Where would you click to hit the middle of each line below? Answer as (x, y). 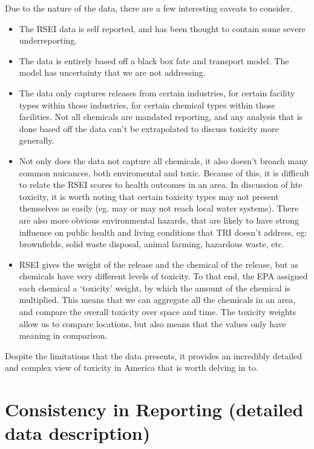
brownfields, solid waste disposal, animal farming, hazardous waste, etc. (152, 244)
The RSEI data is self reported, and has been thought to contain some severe (162, 28)
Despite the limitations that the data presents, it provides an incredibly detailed (154, 355)
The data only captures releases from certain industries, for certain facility (157, 92)
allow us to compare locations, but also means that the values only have (152, 323)
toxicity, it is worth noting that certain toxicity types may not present (149, 196)
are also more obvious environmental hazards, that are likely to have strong (159, 220)
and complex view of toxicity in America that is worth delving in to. (132, 368)
